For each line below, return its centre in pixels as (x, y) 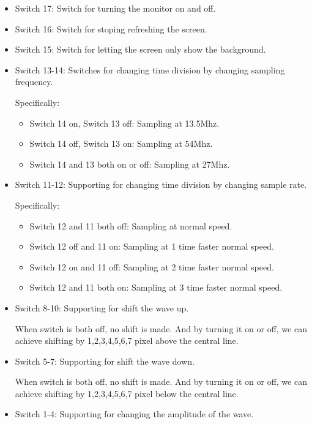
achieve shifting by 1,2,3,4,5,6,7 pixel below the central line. (127, 393)
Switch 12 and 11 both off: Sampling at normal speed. (131, 225)
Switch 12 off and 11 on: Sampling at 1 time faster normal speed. (152, 246)
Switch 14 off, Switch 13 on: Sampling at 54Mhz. (121, 143)
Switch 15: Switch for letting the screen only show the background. (140, 49)
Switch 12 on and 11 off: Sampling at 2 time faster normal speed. (152, 266)
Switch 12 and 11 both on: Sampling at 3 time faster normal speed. (156, 287)
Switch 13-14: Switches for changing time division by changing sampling (150, 69)
